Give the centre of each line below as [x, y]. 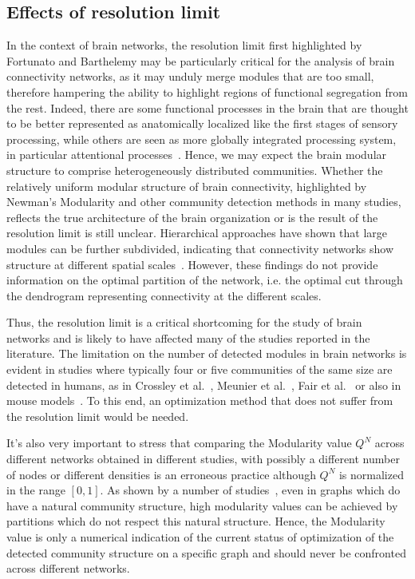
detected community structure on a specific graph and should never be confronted [206, 552]
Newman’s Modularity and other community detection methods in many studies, [204, 202]
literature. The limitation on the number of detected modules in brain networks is [207, 353]
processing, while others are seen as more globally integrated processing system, [202, 139]
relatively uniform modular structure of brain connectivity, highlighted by [187, 186]
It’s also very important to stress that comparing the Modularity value [179, 443]
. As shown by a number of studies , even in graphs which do [250, 490]
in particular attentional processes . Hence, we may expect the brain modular [197, 155]
